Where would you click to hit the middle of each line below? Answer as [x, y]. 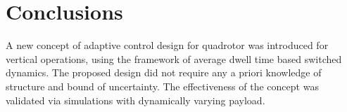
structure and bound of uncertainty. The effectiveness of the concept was [162, 86]
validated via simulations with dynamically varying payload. [135, 100]
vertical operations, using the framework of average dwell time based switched [174, 58]
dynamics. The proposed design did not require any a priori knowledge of [164, 72]
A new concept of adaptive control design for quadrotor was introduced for [167, 45]
